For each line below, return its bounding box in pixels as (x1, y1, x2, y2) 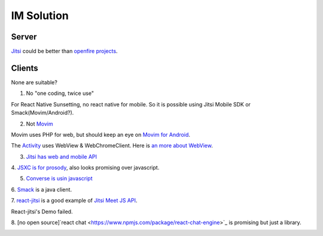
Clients (11, 63, 38, 73)
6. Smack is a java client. (11, 186, 72, 193)
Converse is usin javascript (26, 175, 93, 182)
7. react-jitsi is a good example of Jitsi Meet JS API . (11, 197, 138, 204)
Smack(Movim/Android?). (11, 109, 74, 117)
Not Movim (26, 120, 53, 127)
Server (11, 32, 37, 42)
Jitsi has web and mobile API (26, 153, 97, 160)
